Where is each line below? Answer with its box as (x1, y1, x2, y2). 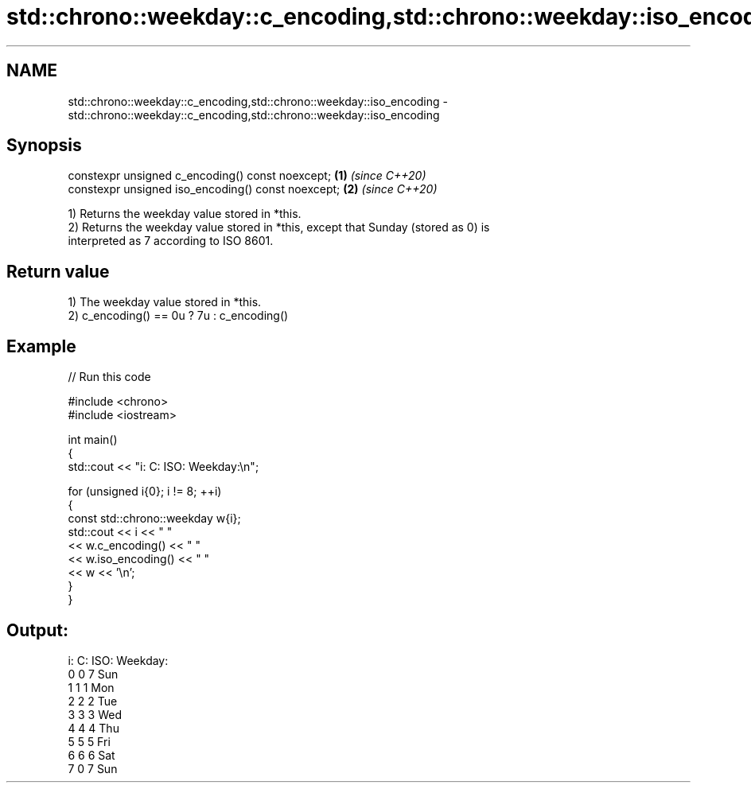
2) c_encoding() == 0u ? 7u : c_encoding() (68, 309, 289, 323)
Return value (6, 261, 110, 282)
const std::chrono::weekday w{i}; (68, 511, 241, 526)
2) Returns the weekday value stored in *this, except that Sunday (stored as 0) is (68, 220, 490, 235)
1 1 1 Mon (68, 680, 115, 694)
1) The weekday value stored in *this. (68, 295, 262, 309)
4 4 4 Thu (68, 721, 119, 735)
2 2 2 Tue (68, 694, 118, 708)
